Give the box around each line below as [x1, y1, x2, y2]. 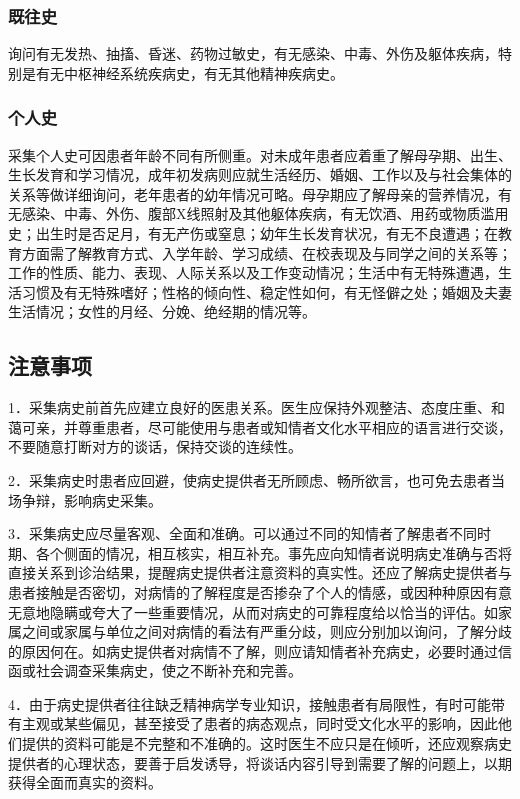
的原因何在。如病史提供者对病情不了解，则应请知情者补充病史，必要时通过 [8, 640, 498, 661]
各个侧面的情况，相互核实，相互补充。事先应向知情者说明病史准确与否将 [35, 542, 512, 563]
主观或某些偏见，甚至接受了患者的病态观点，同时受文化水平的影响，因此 [21, 713, 498, 734]
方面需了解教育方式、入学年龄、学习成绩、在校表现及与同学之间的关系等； [21, 242, 512, 263]
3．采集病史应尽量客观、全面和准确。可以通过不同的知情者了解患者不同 [8, 523, 477, 544]
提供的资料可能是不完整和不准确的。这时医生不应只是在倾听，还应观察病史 [21, 733, 512, 754]
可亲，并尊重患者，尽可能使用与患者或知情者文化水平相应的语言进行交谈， [21, 416, 512, 437]
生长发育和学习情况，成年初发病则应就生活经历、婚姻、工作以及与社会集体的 [8, 164, 512, 185]
